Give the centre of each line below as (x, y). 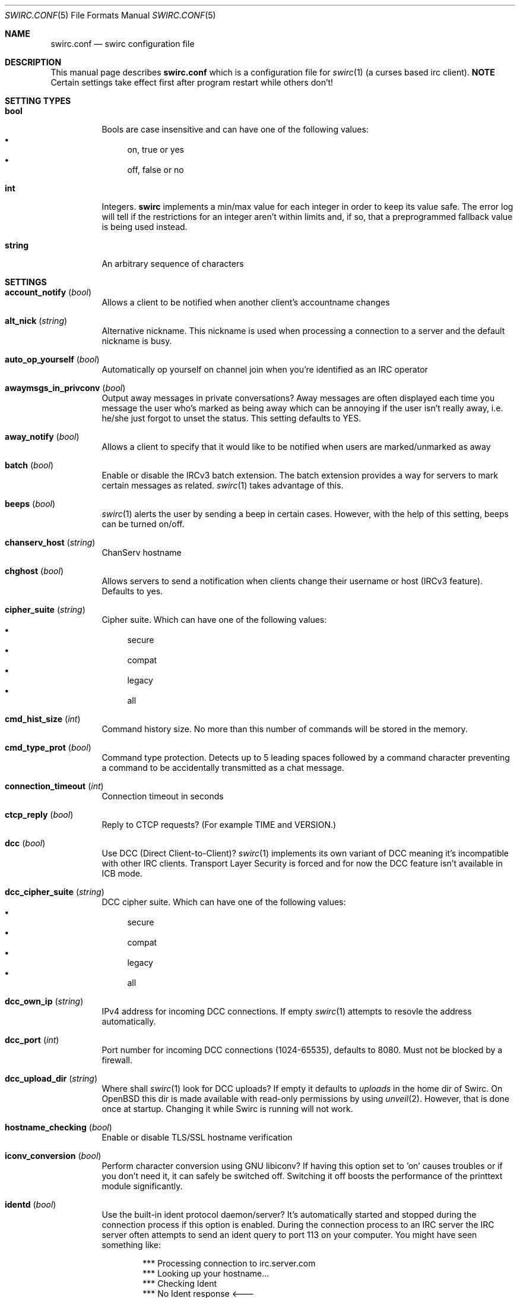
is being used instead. (145, 227)
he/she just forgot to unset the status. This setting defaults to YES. (232, 418)
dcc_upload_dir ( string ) (51, 1078)
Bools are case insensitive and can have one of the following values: (235, 129)
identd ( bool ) (31, 1204)
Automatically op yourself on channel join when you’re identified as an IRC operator (265, 369)
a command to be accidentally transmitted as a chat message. (223, 768)
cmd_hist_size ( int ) (43, 719)
